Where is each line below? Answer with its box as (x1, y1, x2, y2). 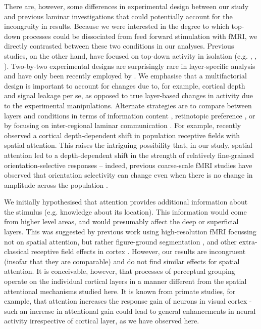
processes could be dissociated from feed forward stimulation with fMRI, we (22, 30, 257, 41)
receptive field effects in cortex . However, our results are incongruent (31, 246, 246, 257)
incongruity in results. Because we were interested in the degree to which (4, 21, 229, 31)
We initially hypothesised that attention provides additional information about (4, 196, 248, 207)
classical (4, 246, 29, 257)
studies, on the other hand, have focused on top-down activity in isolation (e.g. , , (4, 50, 257, 61)
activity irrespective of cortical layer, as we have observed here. (4, 315, 199, 326)
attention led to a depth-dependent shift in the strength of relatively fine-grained (4, 149, 254, 160)
